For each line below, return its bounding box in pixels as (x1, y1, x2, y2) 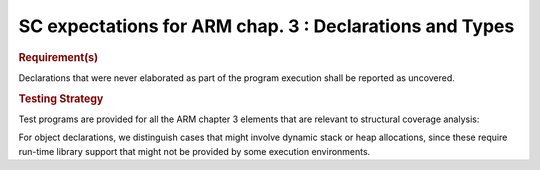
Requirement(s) (18, 50, 99, 64)
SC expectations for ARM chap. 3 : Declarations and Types (18, 15, 515, 37)
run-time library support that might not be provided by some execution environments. (18, 145, 371, 157)
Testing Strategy (18, 91, 104, 105)
